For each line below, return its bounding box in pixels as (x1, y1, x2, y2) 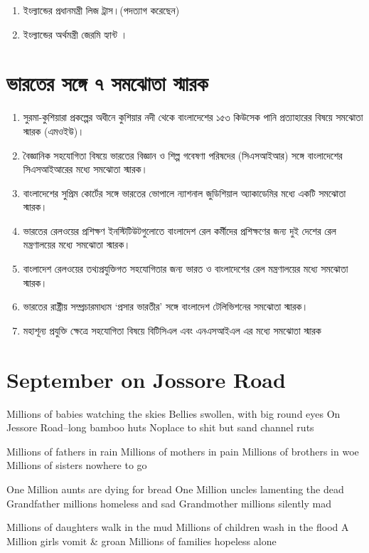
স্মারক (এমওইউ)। (23, 123, 85, 138)
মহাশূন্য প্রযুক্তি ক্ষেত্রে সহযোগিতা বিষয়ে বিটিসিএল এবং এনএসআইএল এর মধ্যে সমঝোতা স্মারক (23, 322, 321, 337)
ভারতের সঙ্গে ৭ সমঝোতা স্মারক (6, 68, 208, 98)
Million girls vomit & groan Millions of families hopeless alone (6, 533, 277, 548)
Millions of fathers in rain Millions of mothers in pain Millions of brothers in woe (6, 443, 359, 458)
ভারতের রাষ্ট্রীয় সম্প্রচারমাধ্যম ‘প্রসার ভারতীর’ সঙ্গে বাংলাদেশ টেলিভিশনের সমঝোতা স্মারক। (23, 299, 309, 314)
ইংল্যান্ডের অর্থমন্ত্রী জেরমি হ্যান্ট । (23, 26, 128, 41)
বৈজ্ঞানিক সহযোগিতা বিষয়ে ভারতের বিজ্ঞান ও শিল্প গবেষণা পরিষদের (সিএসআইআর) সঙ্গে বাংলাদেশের (23, 147, 343, 162)
